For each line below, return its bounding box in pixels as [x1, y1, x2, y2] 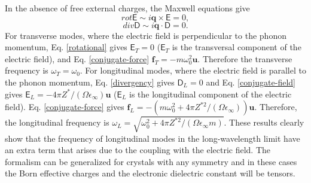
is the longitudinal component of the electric [129, 87, 292, 100]
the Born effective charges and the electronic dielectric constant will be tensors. [5, 167, 295, 179]
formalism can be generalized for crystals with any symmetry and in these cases [5, 155, 297, 167]
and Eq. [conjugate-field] [206, 75, 295, 88]
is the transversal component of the [172, 41, 301, 53]
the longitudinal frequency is [5, 116, 109, 129]
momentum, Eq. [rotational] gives [5, 41, 127, 53]
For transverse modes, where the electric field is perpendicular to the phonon [5, 29, 286, 41]
